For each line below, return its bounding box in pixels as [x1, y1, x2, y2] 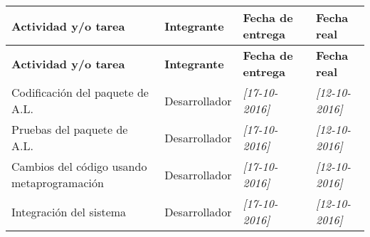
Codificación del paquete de [11, 84, 149, 100]
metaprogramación [11, 174, 104, 191]
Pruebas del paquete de [11, 121, 128, 137]
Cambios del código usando [11, 158, 147, 174]
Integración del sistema [11, 203, 127, 220]
